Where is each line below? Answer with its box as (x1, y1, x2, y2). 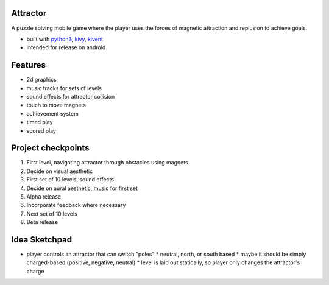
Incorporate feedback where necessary (26, 202, 126, 209)
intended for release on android (26, 44, 106, 51)
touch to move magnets (26, 101, 87, 109)
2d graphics (26, 76, 57, 83)
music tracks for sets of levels (26, 84, 102, 91)
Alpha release (26, 193, 62, 200)
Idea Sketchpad (11, 234, 73, 245)
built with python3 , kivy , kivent (26, 35, 104, 43)
